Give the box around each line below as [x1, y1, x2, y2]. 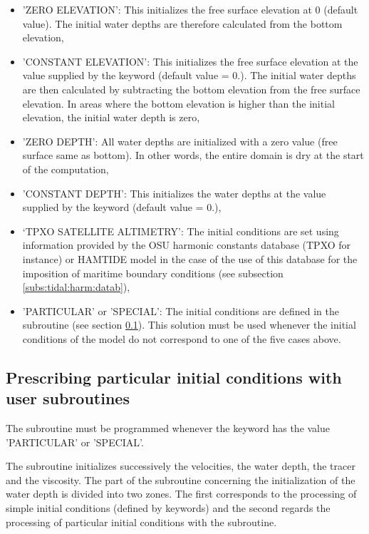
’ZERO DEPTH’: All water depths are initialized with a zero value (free [22, 133, 338, 148]
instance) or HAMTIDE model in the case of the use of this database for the [22, 251, 358, 266]
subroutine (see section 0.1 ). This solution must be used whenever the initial [22, 317, 356, 332]
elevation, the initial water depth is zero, [22, 110, 200, 125]
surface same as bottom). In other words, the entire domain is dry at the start [22, 148, 364, 163]
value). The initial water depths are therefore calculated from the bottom [22, 16, 343, 31]
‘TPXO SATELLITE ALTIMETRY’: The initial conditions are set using [22, 223, 339, 238]
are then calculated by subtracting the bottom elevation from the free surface [22, 81, 360, 96]
